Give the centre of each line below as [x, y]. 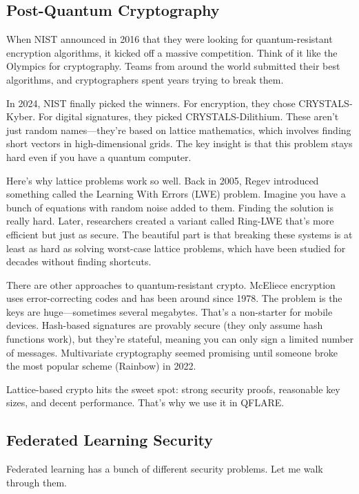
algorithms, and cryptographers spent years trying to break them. [145, 79]
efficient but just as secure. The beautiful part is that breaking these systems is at [179, 234]
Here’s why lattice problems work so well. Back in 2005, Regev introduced [163, 180]
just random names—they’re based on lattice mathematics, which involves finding [179, 130]
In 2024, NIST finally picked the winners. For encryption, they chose [151, 103]
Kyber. [21, 116]
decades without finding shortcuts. [79, 262]
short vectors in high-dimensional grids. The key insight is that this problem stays [179, 143]
